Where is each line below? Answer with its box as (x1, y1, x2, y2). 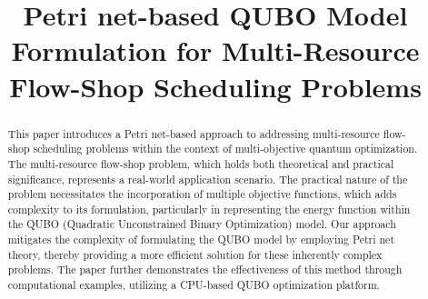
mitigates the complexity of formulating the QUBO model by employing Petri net (7, 232, 395, 247)
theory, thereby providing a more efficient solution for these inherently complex (7, 246, 383, 262)
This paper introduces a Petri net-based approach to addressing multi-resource (7, 125, 380, 141)
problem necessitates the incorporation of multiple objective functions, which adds (7, 186, 397, 202)
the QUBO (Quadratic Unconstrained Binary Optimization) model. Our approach (7, 216, 396, 232)
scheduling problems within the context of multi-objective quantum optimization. (33, 141, 418, 156)
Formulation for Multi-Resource (11, 32, 420, 69)
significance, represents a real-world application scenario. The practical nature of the (7, 171, 408, 186)
